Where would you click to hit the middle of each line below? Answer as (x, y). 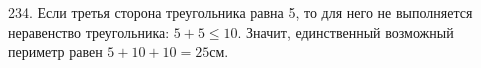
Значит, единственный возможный (350, 31)
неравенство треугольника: (89, 31)
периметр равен (55, 51)
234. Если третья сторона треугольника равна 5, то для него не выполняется (240, 12)
